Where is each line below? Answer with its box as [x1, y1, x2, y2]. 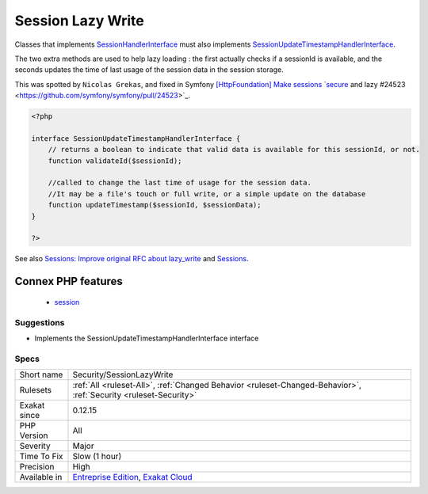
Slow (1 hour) [72, 451, 122, 462]
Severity [19, 440, 51, 451]
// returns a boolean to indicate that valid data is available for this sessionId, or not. [48, 145, 420, 154]
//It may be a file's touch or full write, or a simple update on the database [48, 189, 366, 198]
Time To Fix [19, 451, 63, 462]
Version [19, 430, 48, 441]
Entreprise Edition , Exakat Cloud [72, 472, 193, 483]
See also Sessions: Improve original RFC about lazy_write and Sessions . [14, 254, 249, 264]
